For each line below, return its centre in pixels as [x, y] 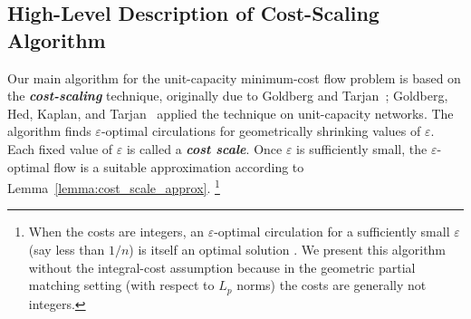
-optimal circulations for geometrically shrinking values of [261, 131]
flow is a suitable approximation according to [179, 166]
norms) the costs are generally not [332, 285]
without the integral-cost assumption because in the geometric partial [222, 267]
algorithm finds [49, 131]
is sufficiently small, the [362, 148]
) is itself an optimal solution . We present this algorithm [288, 249]
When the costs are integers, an [116, 232]
